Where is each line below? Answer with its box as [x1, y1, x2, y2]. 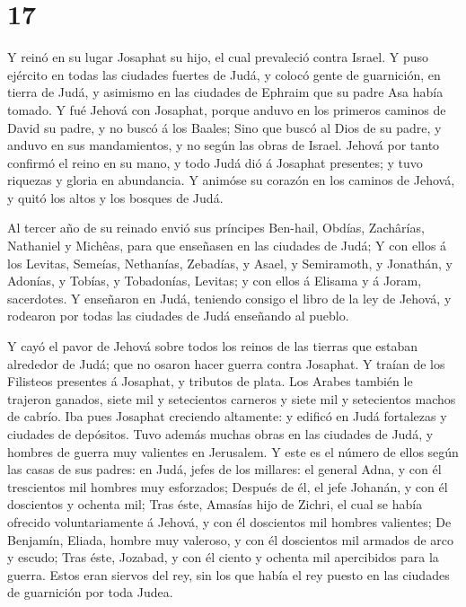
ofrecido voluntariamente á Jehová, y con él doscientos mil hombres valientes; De [7, 512, 452, 531]
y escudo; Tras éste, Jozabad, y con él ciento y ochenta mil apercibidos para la [7, 548, 439, 567]
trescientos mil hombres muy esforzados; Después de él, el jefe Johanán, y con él [7, 477, 448, 496]
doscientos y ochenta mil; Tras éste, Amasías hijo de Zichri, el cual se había [7, 495, 423, 514]
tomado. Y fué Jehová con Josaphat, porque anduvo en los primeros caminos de [7, 100, 446, 119]
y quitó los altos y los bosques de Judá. [7, 188, 224, 207]
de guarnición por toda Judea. [7, 583, 173, 602]
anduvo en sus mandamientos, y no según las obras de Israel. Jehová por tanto [7, 136, 440, 154]
